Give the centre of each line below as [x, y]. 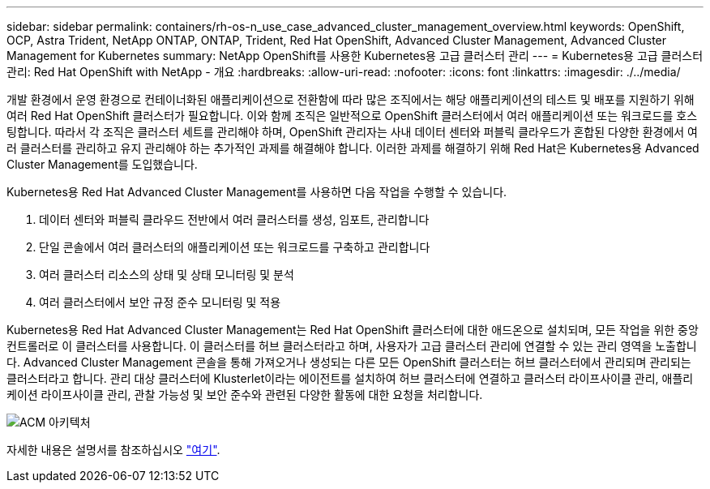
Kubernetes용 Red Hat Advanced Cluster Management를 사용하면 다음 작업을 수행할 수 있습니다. [257, 192]
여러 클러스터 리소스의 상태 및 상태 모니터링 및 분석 [167, 275]
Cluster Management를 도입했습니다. [102, 164]
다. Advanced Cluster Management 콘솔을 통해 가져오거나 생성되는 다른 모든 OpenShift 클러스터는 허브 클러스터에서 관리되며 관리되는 [349, 362]
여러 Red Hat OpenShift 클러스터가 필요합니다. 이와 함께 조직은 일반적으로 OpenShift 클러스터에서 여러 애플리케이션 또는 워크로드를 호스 [352, 116]
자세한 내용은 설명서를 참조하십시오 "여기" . [113, 450]
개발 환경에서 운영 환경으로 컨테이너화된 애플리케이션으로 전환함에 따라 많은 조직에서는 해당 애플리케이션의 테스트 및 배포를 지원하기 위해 [351, 99]
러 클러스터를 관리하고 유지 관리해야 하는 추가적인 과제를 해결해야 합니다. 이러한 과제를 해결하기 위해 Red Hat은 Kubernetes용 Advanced [353, 148]
